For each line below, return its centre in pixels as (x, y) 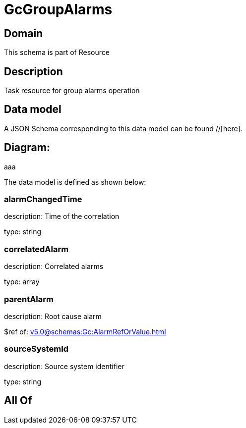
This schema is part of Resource (57, 53)
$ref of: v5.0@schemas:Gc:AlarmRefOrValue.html (85, 331)
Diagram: (27, 148)
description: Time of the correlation (62, 216)
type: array (22, 282)
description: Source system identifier (64, 366)
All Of (18, 401)
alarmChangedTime (43, 199)
